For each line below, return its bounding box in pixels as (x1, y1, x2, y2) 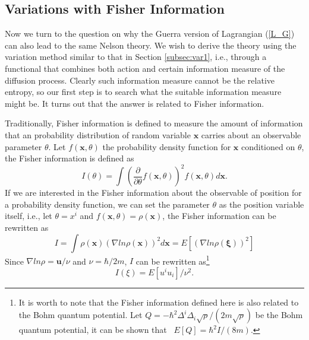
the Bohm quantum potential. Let (18, 309, 143, 321)
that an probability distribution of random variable (5, 128, 191, 141)
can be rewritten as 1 (135, 253, 210, 267)
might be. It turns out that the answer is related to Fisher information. (5, 97, 264, 109)
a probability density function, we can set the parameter (5, 198, 210, 210)
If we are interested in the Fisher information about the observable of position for (5, 186, 302, 199)
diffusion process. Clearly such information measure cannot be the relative (5, 74, 275, 86)
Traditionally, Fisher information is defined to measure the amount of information (5, 117, 303, 129)
